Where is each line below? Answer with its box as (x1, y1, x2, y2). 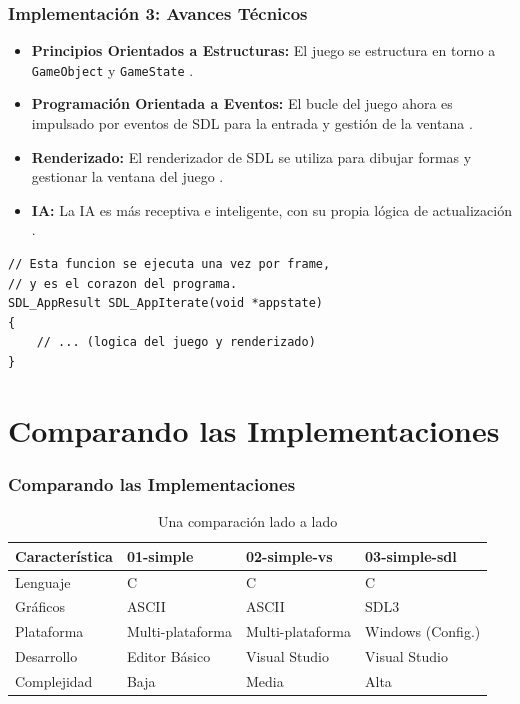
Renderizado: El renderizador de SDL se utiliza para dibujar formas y (31, 146, 472, 167)
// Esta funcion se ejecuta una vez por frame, (8, 257, 331, 272)
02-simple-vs (245, 545, 333, 566)
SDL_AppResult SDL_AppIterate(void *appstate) (8, 296, 323, 311)
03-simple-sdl (365, 545, 457, 566)
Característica (15, 545, 113, 566)
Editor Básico (126, 646, 211, 667)
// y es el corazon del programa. (8, 276, 238, 291)
